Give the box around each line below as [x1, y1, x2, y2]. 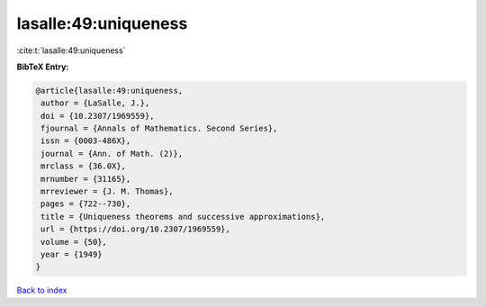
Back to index [16, 284, 67, 296]
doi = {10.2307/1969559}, [40, 111, 155, 121]
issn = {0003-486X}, [40, 136, 131, 146]
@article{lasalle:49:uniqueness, [35, 86, 184, 95]
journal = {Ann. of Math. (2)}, [40, 149, 184, 158]
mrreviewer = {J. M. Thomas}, [40, 186, 175, 197]
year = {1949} [40, 249, 103, 259]
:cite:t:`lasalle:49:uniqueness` [16, 45, 126, 56]
